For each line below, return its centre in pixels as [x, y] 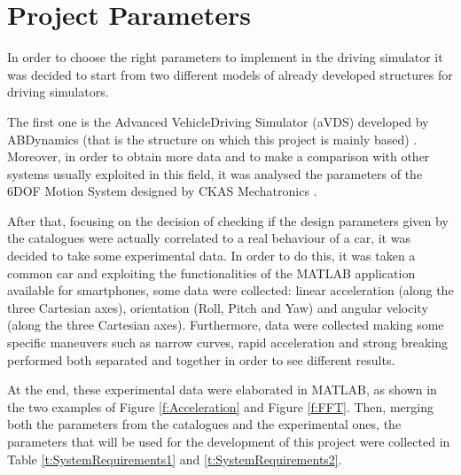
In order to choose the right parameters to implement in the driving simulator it [225, 57]
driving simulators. [58, 92]
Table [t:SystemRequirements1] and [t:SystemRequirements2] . [175, 459]
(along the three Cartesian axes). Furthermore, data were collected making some [226, 325]
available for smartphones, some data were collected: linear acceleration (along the [230, 290]
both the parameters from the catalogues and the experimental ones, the [204, 424]
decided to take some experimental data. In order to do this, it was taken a [211, 256]
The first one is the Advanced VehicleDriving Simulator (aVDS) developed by [218, 121]
